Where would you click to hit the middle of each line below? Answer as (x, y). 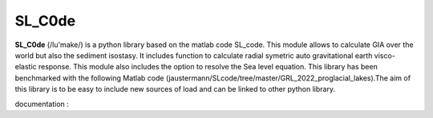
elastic (26, 67)
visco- (385, 55)
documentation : (42, 104)
